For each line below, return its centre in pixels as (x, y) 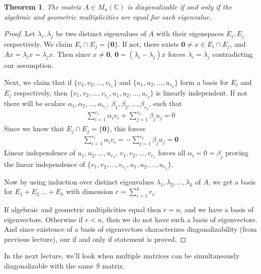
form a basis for (204, 82)
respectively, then (41, 92)
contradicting (233, 54)
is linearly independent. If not (202, 92)
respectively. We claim (38, 43)
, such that (165, 103)
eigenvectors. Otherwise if (43, 219)
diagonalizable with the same (49, 266)
